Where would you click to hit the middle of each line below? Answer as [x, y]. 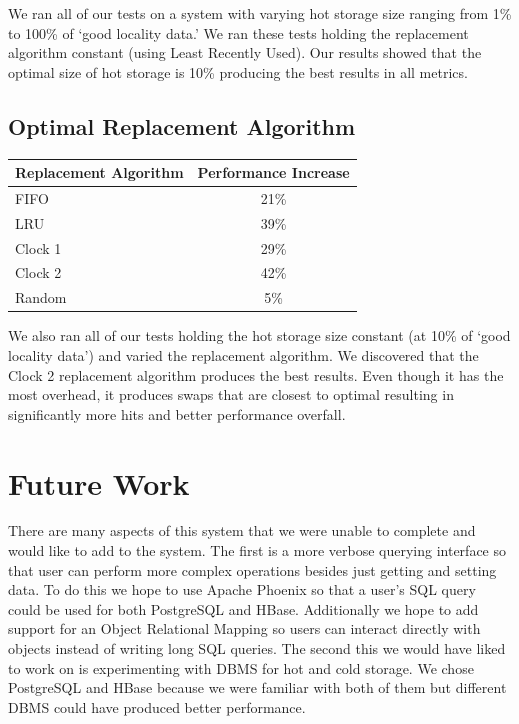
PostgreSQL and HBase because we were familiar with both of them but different [257, 687]
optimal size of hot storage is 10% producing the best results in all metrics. [238, 71]
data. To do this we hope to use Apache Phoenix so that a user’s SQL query [242, 589]
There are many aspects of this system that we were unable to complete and [242, 530]
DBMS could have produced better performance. [157, 706]
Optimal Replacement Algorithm [182, 125]
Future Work [99, 482]
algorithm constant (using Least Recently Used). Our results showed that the [245, 52]
